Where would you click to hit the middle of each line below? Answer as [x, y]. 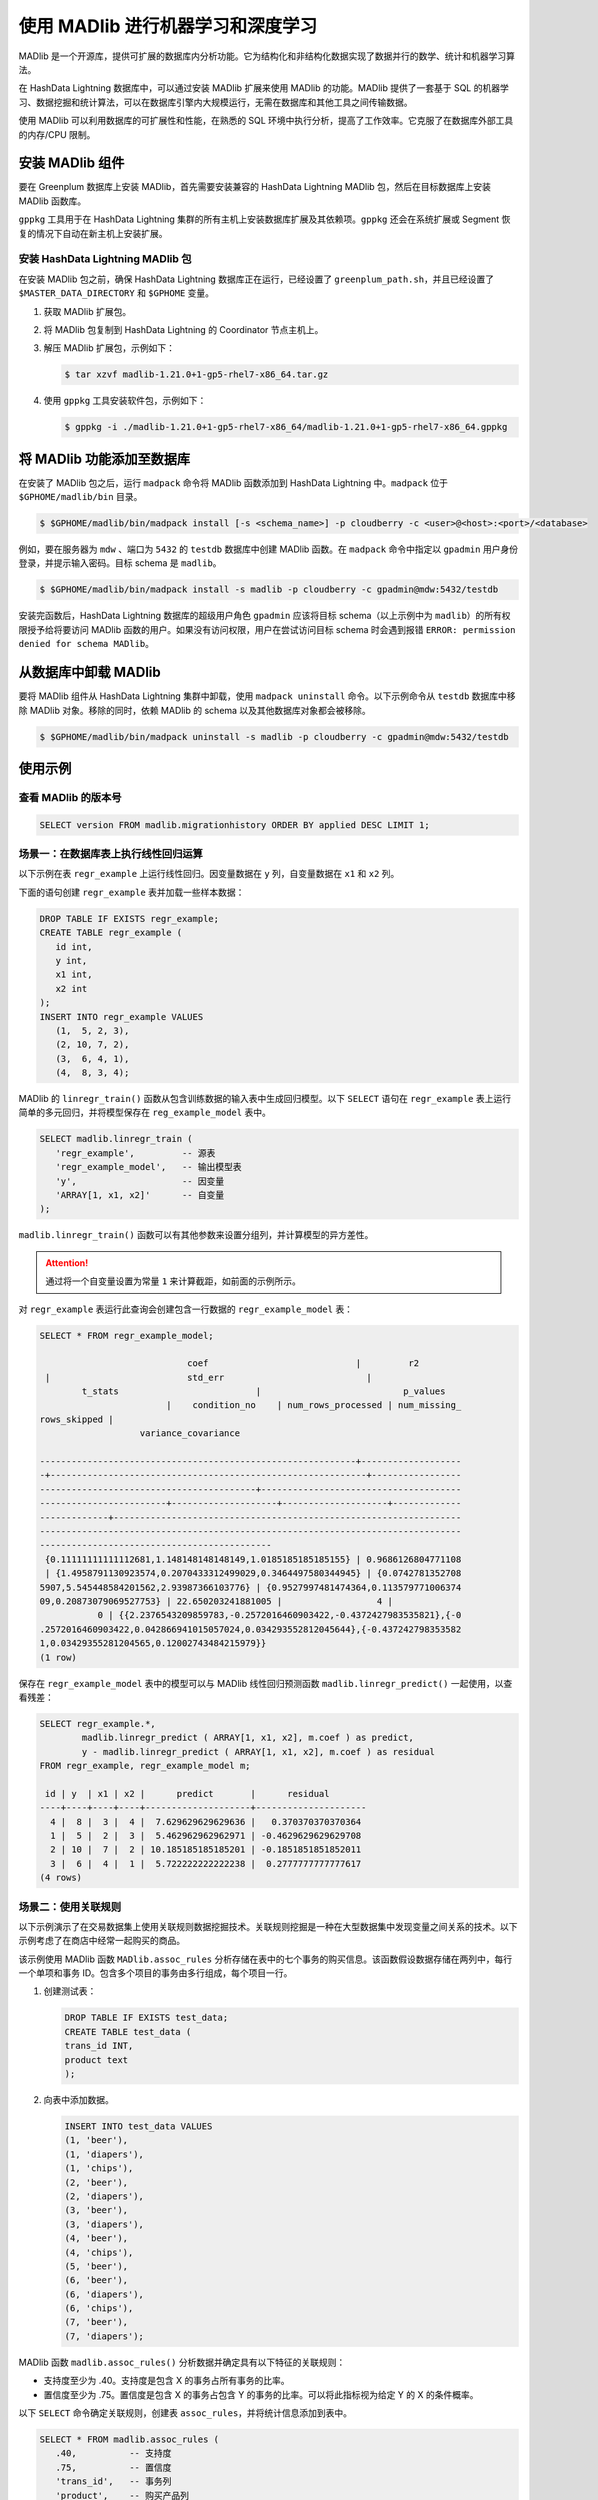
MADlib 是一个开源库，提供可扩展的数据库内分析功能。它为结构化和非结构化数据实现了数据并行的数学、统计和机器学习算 [266, 56]
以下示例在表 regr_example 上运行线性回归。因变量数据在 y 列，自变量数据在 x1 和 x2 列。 [209, 874]
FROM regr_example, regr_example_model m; [145, 1766]
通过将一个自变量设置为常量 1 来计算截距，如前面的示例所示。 [173, 1281]
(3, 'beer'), [96, 2210]
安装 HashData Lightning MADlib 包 [105, 259]
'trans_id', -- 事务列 [113, 2481]
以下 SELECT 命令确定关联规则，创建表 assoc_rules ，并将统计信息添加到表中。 [185, 2413]
